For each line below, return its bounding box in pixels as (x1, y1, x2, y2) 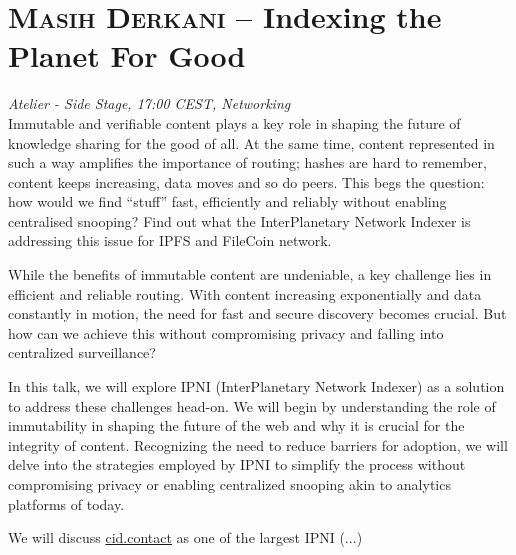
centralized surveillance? (8, 342, 156, 363)
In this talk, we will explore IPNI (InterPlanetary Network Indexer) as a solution (8, 376, 505, 397)
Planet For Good (8, 35, 246, 76)
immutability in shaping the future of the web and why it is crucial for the (8, 415, 465, 436)
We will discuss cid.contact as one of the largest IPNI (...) (8, 527, 363, 548)
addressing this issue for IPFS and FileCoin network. (8, 230, 332, 251)
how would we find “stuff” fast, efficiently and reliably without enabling (8, 191, 447, 212)
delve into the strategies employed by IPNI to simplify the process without (8, 454, 466, 475)
